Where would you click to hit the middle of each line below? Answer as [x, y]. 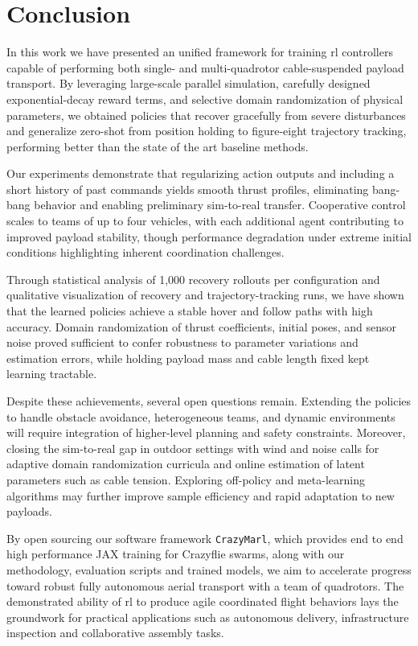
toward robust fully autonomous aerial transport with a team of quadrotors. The [205, 585]
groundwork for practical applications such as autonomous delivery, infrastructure [208, 617]
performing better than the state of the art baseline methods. [158, 146]
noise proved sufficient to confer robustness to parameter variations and [182, 342]
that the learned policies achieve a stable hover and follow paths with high [190, 311]
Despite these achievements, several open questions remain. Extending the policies [209, 401]
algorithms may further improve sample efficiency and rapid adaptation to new [201, 495]
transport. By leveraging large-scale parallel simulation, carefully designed [189, 83]
